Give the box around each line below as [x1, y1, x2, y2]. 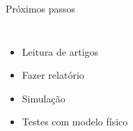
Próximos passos [6, 1, 76, 15]
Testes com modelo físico [22, 114, 128, 129]
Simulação [22, 91, 65, 105]
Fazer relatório [22, 68, 84, 82]
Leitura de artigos [22, 44, 99, 59]
